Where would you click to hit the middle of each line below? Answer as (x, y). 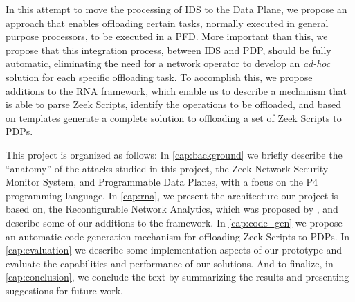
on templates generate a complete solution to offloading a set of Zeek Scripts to (174, 117)
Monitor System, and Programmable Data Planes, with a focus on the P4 (162, 182)
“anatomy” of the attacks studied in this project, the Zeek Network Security (167, 168)
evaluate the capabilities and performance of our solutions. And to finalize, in (170, 263)
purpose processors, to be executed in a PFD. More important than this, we (167, 36)
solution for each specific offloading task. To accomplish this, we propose (159, 77)
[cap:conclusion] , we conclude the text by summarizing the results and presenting (177, 277)
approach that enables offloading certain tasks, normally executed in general (167, 23)
